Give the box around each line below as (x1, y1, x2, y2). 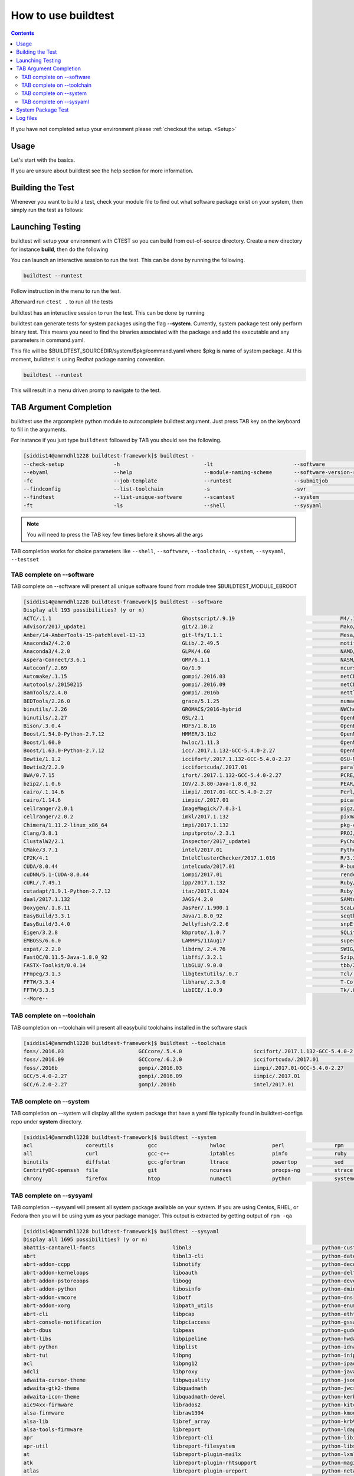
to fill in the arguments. (11, 426, 67, 433)
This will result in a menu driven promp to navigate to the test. (11, 387, 162, 394)
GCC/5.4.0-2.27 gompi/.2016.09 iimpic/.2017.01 (23, 1073, 300, 1080)
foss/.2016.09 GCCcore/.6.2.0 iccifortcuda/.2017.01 (23, 1056, 319, 1063)
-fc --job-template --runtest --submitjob (23, 477, 329, 484)
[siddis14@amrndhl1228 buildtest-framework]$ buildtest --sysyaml (23, 1228, 219, 1235)
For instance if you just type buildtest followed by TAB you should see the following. (11, 437, 222, 444)
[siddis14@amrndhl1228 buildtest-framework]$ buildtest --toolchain (23, 1040, 226, 1046)
